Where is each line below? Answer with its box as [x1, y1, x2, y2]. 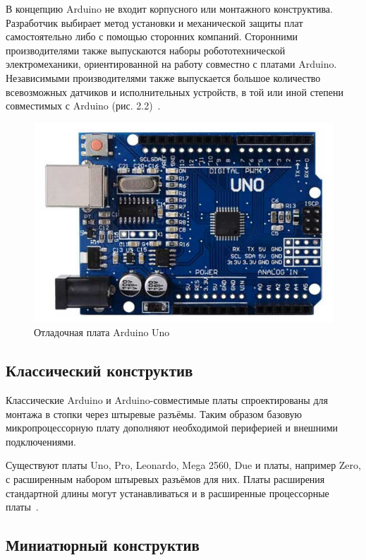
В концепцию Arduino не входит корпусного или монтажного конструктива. [6, 1, 333, 16]
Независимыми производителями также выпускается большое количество [6, 70, 321, 85]
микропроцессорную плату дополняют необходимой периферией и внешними [6, 420, 338, 435]
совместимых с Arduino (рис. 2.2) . [6, 98, 161, 113]
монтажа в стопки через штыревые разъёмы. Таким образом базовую [6, 406, 302, 421]
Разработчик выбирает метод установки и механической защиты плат [6, 15, 303, 30]
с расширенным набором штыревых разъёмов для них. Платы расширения [6, 471, 325, 486]
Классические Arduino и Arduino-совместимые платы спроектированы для [6, 393, 328, 407]
